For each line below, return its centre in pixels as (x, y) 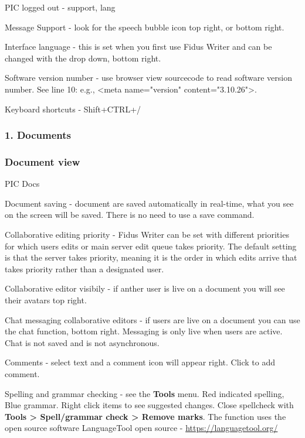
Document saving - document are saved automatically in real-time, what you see (149, 203)
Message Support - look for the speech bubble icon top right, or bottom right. (145, 27)
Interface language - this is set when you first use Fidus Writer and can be (138, 47)
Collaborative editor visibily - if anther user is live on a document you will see (145, 288)
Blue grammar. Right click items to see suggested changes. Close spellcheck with (149, 405)
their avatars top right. (46, 300)
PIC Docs (22, 184)
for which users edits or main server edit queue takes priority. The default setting (151, 246)
